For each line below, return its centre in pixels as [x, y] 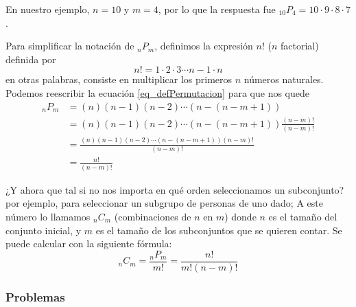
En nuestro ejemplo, [48, 9]
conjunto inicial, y [44, 230]
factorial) [300, 46]
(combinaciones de [153, 216]
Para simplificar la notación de [70, 46]
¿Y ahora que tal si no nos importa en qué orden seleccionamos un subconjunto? [175, 189]
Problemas [35, 296]
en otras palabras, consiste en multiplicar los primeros [119, 79]
